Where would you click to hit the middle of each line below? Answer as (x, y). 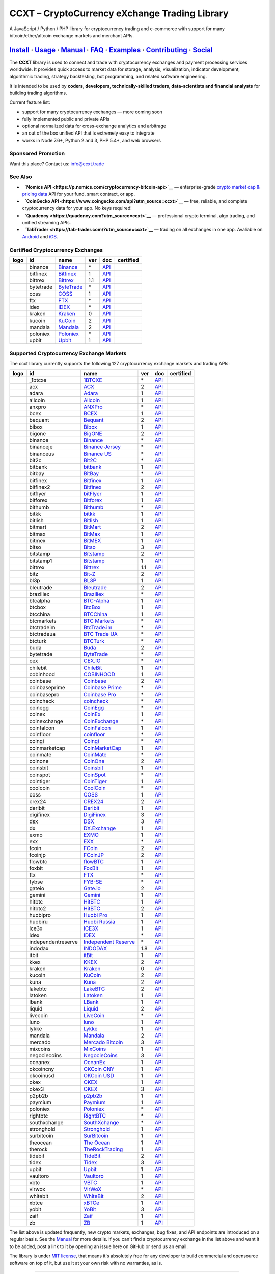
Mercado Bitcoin (103, 1042)
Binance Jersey (102, 447)
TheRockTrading (103, 1149)
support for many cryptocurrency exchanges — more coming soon (92, 112)
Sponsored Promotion (37, 153)
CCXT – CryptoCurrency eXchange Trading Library (119, 13)
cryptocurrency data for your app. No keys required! (77, 208)
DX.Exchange (100, 828)
